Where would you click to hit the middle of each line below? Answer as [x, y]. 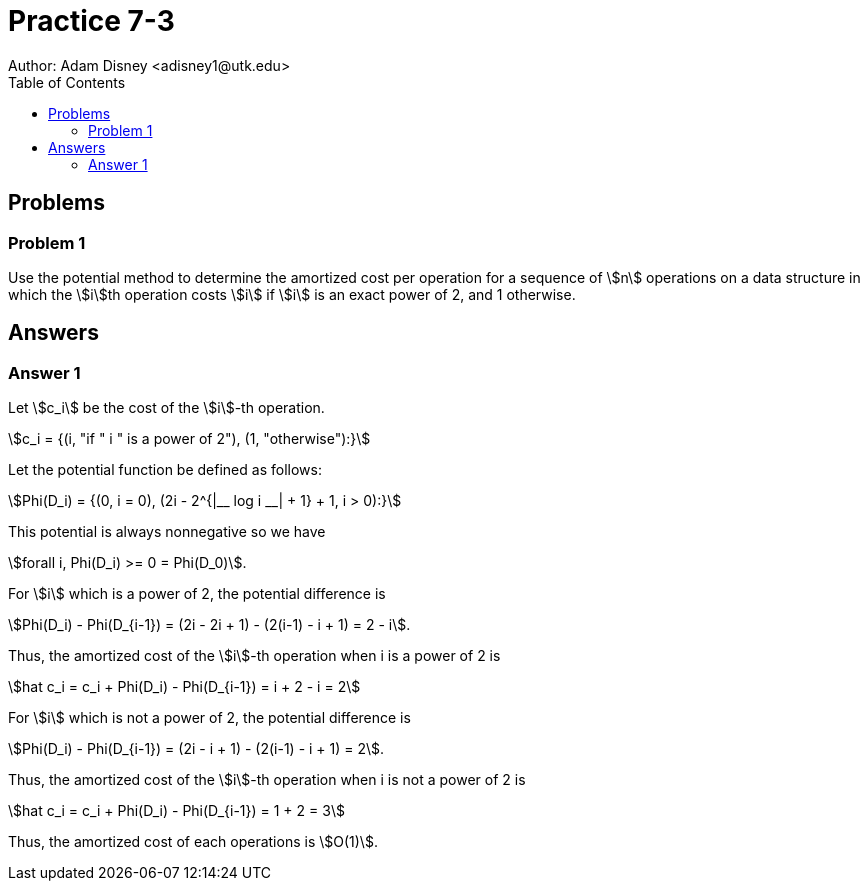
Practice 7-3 [91, 21]
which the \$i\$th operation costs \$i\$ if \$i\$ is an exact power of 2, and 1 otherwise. [292, 294]
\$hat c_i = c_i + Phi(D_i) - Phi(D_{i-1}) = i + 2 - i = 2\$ [184, 687]
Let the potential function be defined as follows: [165, 470]
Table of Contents [67, 82]
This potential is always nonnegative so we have [167, 532]
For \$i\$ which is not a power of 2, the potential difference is [209, 718]
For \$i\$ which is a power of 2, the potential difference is [197, 594]
